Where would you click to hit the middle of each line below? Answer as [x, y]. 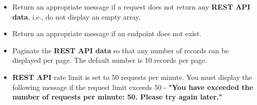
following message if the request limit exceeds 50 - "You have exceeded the [133, 87]
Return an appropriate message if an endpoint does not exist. [107, 33]
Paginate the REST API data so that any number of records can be [120, 50]
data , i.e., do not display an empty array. [76, 16]
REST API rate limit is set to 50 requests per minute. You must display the [132, 77]
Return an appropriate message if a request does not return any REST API [131, 7]
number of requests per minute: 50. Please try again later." [117, 97]
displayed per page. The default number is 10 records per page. [110, 60]
